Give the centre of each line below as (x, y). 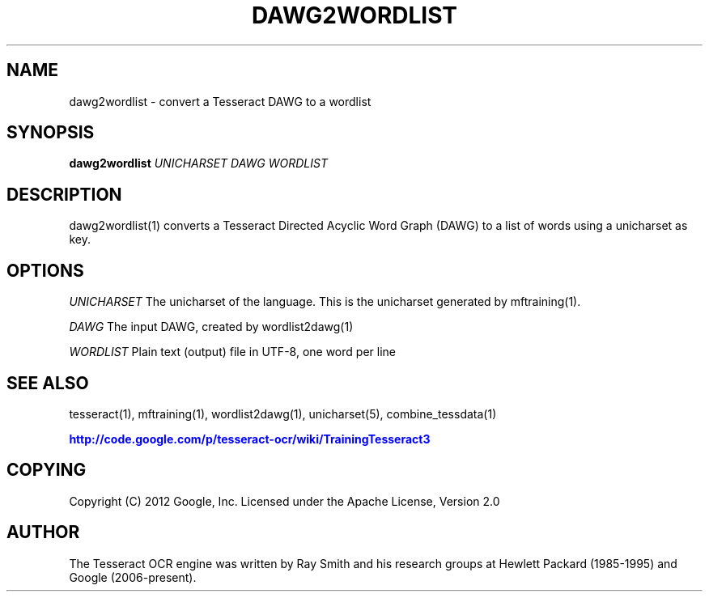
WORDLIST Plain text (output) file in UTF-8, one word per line (232, 352)
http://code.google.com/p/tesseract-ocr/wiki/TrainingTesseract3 (250, 439)
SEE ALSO (48, 383)
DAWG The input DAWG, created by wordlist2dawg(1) (211, 327)
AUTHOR (43, 532)
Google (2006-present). (133, 577)
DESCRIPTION (64, 194)
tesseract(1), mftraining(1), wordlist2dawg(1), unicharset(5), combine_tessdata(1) (283, 414)
